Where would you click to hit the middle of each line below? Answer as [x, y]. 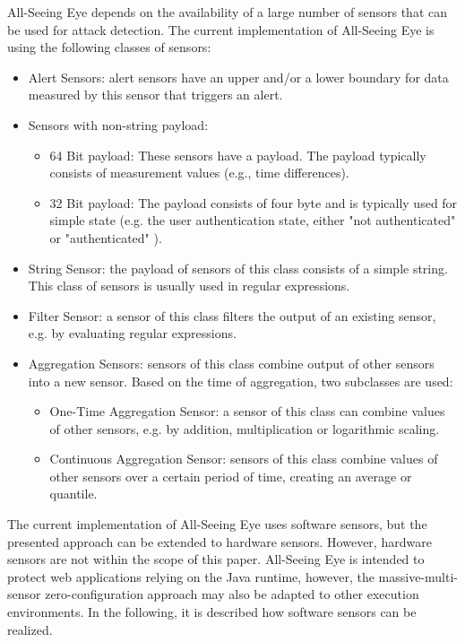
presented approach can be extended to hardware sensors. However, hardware [220, 541]
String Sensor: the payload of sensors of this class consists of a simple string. [238, 268]
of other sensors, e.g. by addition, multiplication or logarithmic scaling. [245, 428]
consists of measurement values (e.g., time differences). [199, 173]
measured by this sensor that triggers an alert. [155, 95]
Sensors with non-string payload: [118, 124]
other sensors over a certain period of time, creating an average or [231, 476]
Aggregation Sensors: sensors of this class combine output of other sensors [231, 363]
